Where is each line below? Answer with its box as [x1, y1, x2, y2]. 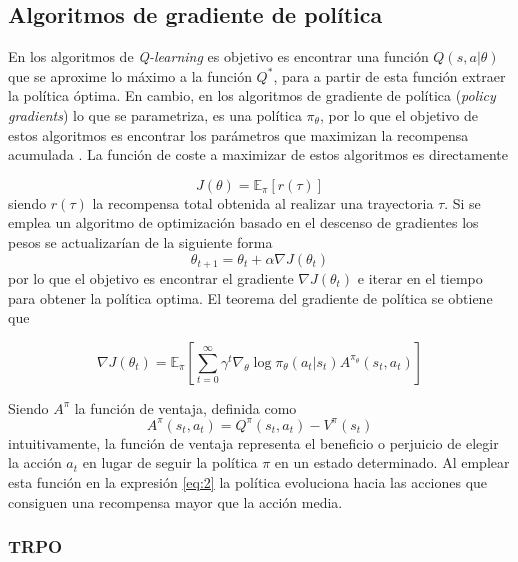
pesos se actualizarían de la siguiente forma [8, 231, 273, 252]
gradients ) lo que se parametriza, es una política [8, 104, 302, 125]
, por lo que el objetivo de [319, 104, 478, 125]
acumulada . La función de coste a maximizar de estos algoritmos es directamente [8, 144, 508, 165]
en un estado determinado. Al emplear [274, 452, 510, 473]
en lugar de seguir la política [82, 452, 258, 473]
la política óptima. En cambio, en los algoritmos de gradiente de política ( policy [8, 85, 496, 106]
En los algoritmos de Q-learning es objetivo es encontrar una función [8, 46, 429, 67]
